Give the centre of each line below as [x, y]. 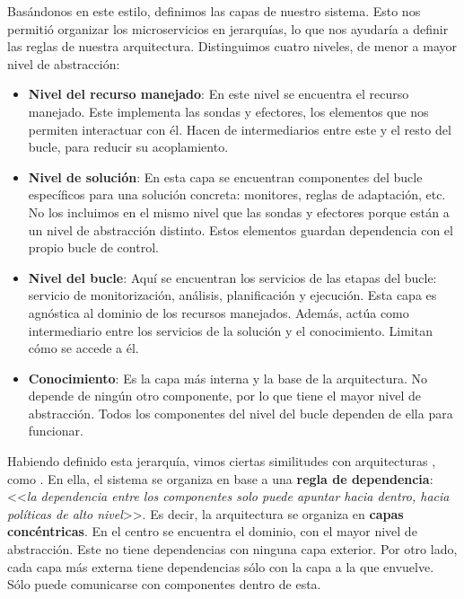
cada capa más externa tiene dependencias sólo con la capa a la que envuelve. [221, 566]
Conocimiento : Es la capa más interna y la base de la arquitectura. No [228, 378]
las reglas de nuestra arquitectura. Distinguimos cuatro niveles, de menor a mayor [232, 46]
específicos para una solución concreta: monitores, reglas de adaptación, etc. [237, 194]
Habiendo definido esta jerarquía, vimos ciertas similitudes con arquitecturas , [222, 461]
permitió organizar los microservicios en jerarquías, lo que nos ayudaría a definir [228, 28]
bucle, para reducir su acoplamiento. [128, 147]
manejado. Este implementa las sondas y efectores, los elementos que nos [228, 111]
